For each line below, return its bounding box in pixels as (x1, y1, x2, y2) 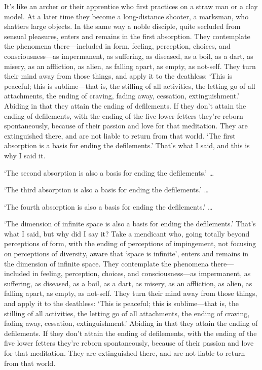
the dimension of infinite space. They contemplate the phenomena (4, 258, 209, 268)
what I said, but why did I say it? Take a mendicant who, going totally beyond (4, 228, 250, 239)
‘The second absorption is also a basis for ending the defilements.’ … (4, 167, 214, 178)
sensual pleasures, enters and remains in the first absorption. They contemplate (4, 30, 250, 41)
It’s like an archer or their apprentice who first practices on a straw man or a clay (4, 1, 258, 11)
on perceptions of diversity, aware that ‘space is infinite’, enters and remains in (4, 248, 249, 259)
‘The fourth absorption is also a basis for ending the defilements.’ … (4, 201, 213, 212)
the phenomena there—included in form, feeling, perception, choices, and (4, 41, 231, 51)
